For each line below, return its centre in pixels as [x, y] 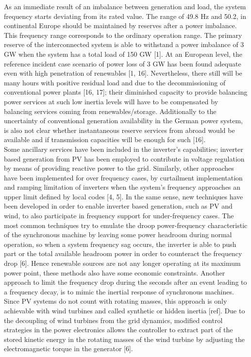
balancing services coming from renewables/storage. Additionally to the [110, 111]
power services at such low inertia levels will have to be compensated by [111, 101]
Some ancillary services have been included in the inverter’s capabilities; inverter [124, 149]
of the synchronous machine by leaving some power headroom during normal [118, 235]
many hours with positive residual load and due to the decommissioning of [115, 82]
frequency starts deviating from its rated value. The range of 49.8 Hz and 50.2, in [125, 16]
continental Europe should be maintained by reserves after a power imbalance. [120, 25]
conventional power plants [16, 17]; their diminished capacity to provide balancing [126, 92]
